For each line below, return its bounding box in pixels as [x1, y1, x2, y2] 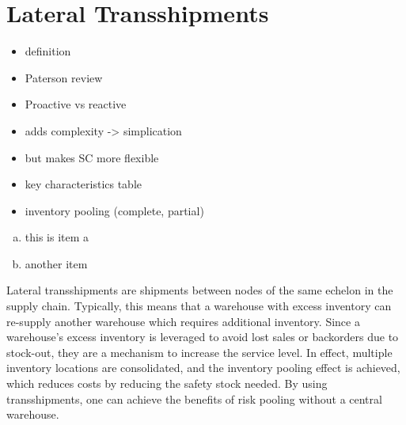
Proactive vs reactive [25, 96, 127, 112]
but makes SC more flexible [25, 149, 159, 165]
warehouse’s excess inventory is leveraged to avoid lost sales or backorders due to [6, 328, 399, 345]
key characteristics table [25, 176, 142, 192]
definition [25, 43, 71, 59]
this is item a [25, 229, 89, 245]
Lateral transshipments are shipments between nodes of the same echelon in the [6, 282, 393, 298]
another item [25, 255, 88, 271]
